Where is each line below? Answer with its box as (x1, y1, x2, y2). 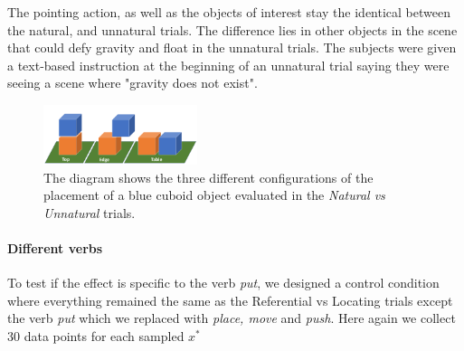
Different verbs (7, 239, 103, 258)
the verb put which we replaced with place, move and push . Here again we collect (7, 308, 456, 327)
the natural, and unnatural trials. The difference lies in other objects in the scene (7, 20, 458, 39)
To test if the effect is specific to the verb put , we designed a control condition (7, 273, 440, 292)
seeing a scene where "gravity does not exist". (7, 73, 258, 92)
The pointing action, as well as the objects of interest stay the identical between (7, 3, 450, 21)
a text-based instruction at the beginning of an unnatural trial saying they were (7, 55, 450, 74)
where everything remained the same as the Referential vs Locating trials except (7, 290, 453, 309)
